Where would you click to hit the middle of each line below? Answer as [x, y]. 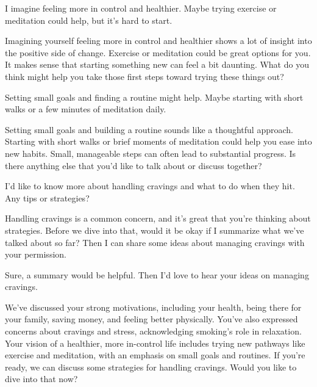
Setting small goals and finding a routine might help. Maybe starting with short [154, 97]
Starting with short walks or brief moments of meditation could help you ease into [158, 141]
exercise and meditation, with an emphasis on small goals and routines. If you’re [155, 355]
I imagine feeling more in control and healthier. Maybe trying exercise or [141, 8]
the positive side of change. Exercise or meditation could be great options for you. [158, 52]
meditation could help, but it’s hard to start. [89, 20]
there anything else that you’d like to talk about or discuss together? [134, 165]
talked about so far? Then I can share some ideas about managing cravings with [155, 242]
